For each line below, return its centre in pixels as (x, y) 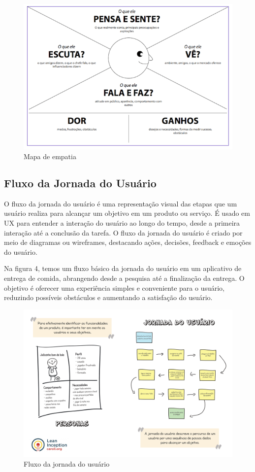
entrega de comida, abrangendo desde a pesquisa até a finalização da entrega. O (124, 278)
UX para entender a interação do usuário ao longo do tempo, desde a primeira (122, 223)
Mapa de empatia (50, 156)
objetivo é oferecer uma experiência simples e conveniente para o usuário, (114, 287)
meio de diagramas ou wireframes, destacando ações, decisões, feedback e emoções (128, 242)
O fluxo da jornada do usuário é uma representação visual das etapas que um (121, 203)
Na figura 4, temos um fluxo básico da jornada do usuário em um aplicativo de (123, 268)
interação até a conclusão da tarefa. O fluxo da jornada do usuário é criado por (123, 232)
